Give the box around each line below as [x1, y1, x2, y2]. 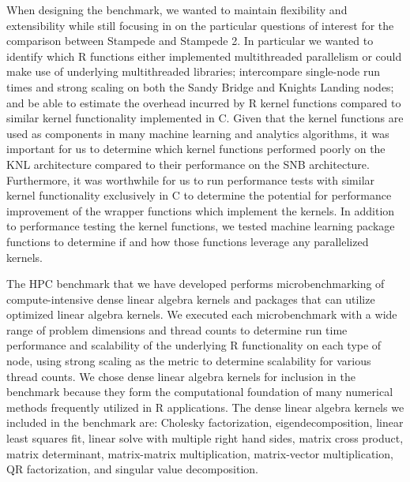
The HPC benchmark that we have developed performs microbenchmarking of [6, 275, 385, 292]
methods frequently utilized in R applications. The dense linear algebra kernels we [6, 398, 404, 415]
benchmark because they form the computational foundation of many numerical [6, 383, 393, 400]
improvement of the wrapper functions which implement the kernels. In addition [6, 202, 395, 219]
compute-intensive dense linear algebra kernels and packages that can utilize [6, 290, 375, 307]
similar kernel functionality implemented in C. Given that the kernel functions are [6, 110, 404, 126]
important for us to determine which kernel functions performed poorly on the [6, 140, 386, 157]
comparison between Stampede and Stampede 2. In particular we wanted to [6, 32, 374, 49]
